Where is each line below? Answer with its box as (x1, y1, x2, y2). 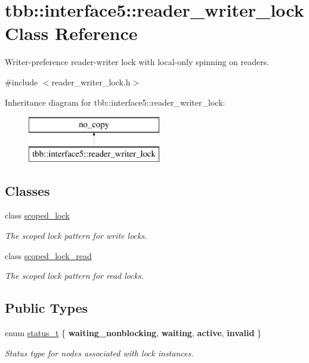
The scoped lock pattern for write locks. (5, 229, 147, 242)
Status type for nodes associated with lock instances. (5, 346, 194, 359)
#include (5, 75, 38, 88)
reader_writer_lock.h (51, 75, 131, 88)
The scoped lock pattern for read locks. (5, 269, 144, 282)
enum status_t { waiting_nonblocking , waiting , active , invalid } (5, 327, 262, 339)
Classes (5, 181, 50, 199)
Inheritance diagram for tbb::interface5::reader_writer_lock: (5, 96, 225, 108)
